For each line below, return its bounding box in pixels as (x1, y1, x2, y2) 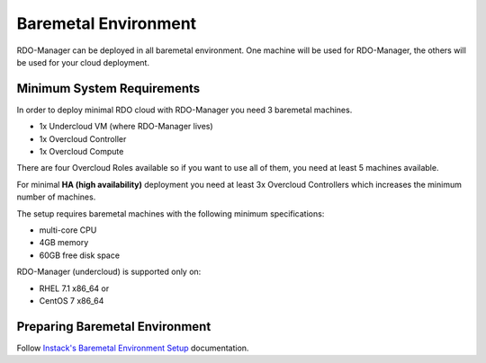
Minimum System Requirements (16, 81, 201, 96)
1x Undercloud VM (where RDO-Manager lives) (39, 121, 213, 132)
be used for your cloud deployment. (16, 57, 150, 67)
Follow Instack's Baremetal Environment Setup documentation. (16, 342, 249, 353)
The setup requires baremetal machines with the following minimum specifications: (16, 208, 325, 219)
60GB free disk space (39, 250, 121, 261)
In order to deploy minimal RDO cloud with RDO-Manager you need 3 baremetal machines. (16, 104, 353, 115)
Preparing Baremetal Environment (16, 319, 211, 334)
